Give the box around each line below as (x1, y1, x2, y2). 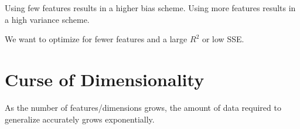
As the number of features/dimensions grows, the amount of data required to (5, 101, 281, 113)
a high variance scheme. (5, 13, 90, 25)
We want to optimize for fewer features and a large (5, 33, 187, 45)
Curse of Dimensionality (5, 67, 204, 91)
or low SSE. (202, 33, 244, 45)
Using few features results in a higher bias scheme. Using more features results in (5, 2, 296, 13)
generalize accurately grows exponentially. (5, 113, 155, 125)
